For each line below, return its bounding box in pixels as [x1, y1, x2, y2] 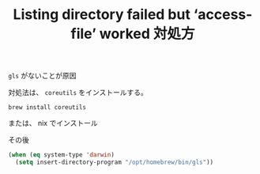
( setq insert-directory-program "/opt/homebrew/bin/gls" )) [15, 158, 214, 167]
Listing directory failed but [13, 6, 191, 24]
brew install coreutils [8, 104, 87, 112]
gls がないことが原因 [8, 71, 77, 81]
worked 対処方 [99, 25, 195, 43]
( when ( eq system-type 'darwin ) [8, 151, 115, 159]
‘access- [193, 6, 253, 24]
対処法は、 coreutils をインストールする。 [8, 88, 149, 97]
